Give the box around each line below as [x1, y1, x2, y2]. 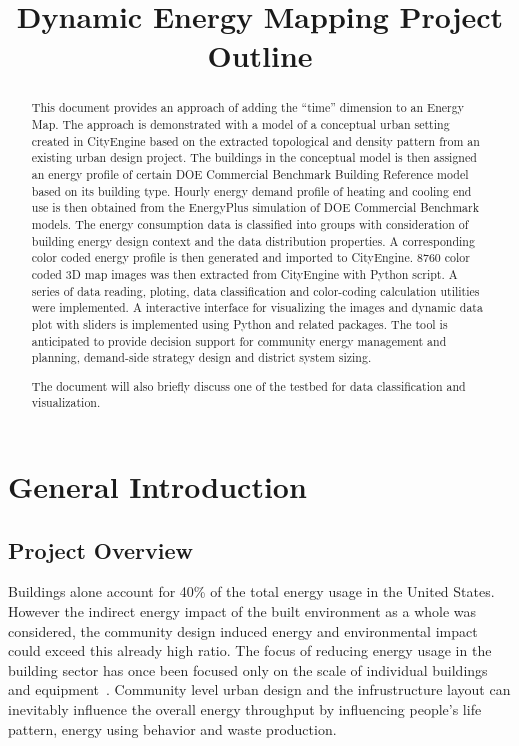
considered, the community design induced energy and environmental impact [8, 620, 478, 641]
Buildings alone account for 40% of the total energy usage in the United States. [8, 581, 495, 602]
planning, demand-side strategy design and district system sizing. [31, 349, 372, 366]
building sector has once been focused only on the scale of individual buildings [8, 659, 488, 680]
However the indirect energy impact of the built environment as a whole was [8, 601, 477, 622]
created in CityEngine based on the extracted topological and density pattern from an [31, 132, 480, 149]
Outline [207, 35, 313, 76]
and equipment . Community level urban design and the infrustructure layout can [8, 679, 511, 700]
